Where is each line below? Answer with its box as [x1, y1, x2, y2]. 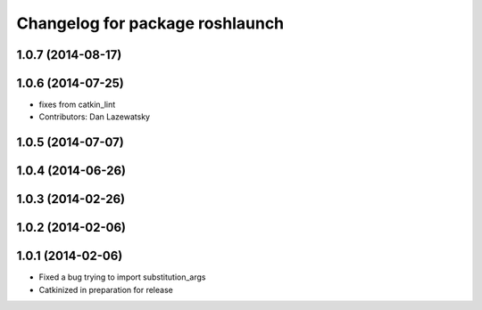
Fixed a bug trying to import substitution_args [38, 272, 206, 282]
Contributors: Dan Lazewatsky [38, 111, 151, 122]
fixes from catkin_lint [38, 99, 116, 110]
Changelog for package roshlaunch [16, 13, 285, 33]
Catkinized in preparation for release [38, 284, 173, 295]
